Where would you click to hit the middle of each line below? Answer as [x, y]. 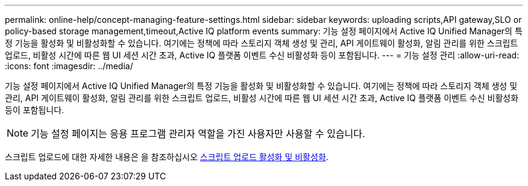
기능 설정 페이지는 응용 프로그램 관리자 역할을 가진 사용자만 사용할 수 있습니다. [198, 134]
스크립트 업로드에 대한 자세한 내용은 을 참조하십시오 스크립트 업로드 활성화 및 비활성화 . [167, 157]
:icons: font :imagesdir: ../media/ [69, 66]
